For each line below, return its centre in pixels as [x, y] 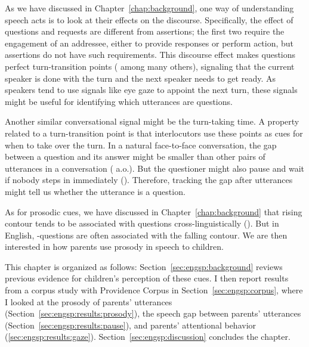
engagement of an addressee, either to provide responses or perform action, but [149, 43]
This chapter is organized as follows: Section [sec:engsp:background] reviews [144, 266]
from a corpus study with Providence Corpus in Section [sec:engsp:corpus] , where [154, 290]
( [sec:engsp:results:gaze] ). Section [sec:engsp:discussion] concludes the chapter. [148, 337]
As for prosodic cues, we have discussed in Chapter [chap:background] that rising [154, 211]
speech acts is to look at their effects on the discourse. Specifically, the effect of [149, 19]
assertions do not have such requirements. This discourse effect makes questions [150, 55]
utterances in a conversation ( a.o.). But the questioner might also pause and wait [154, 168]
